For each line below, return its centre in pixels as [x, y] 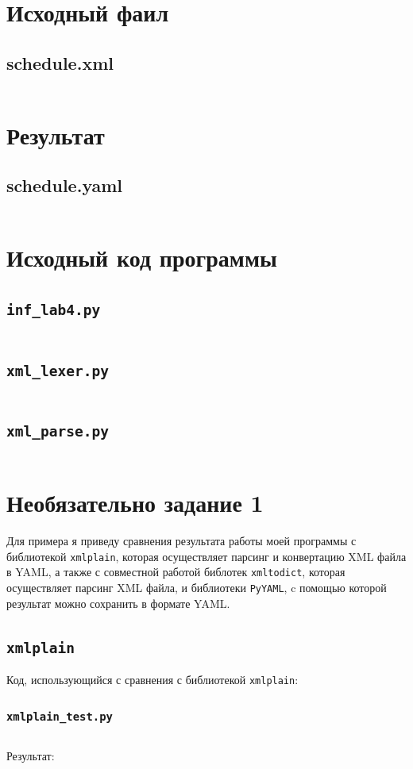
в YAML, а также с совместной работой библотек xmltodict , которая [176, 572]
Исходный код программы [142, 258]
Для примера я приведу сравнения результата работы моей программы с [181, 540]
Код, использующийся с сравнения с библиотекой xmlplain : [152, 679]
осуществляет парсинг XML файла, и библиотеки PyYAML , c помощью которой [197, 587]
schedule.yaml [65, 185]
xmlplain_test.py [60, 716]
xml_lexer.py [58, 371]
